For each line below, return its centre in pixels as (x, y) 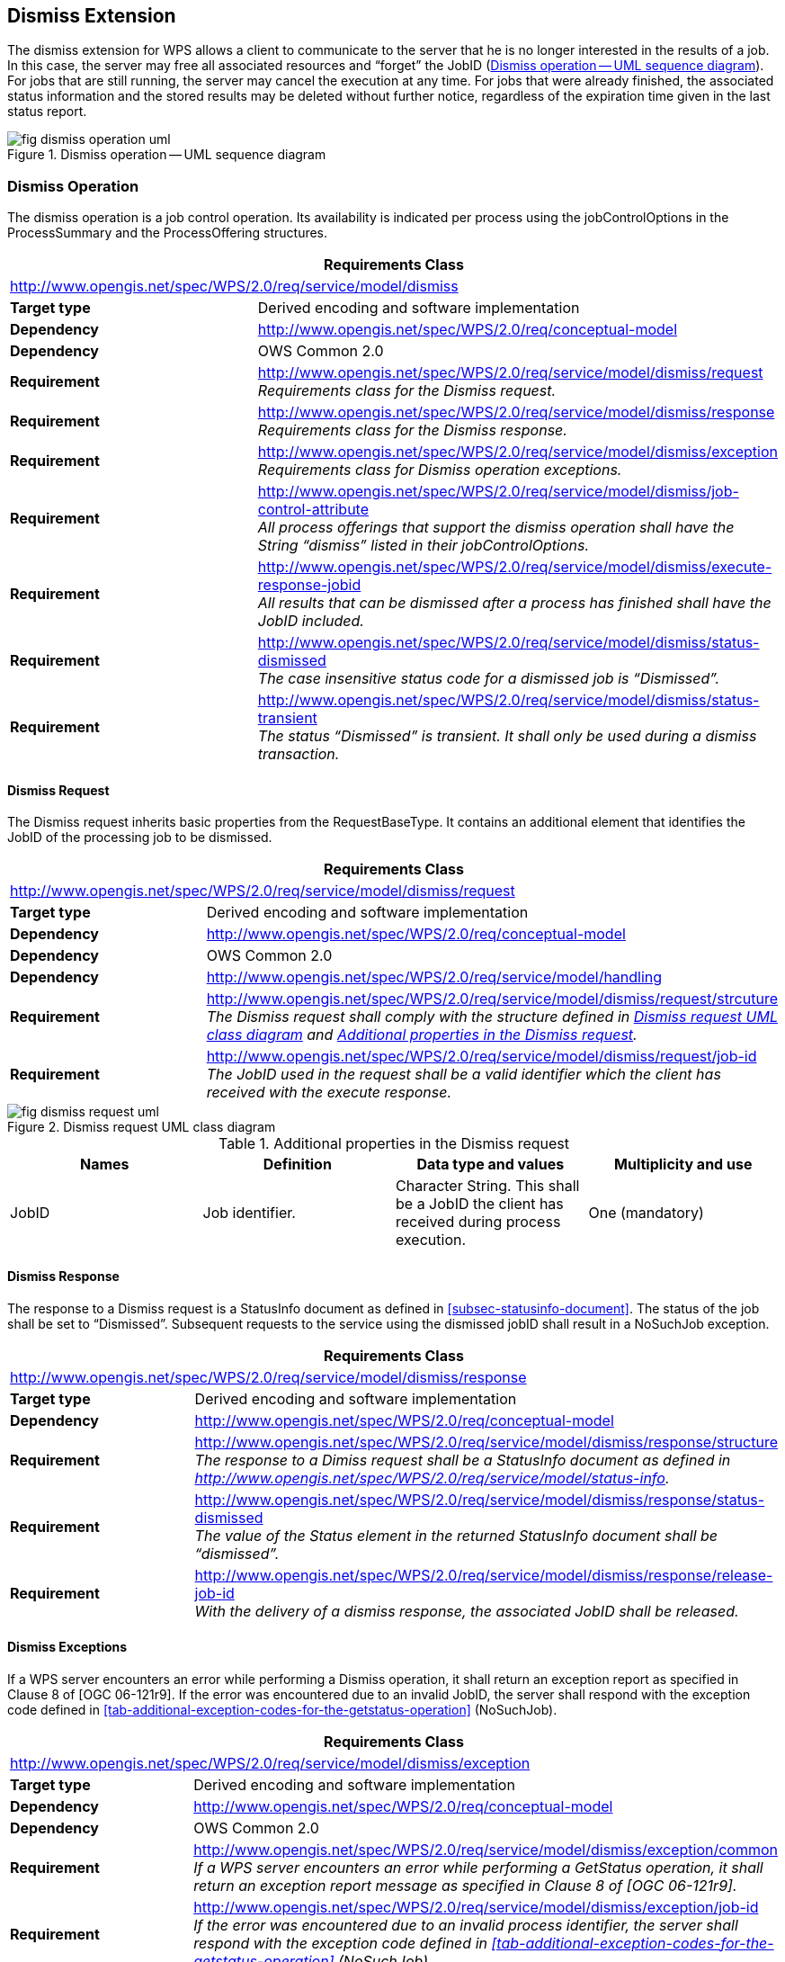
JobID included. (311, 621)
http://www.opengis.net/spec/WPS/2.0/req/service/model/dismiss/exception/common (486, 1849)
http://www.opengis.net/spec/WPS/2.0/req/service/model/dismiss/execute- (515, 567)
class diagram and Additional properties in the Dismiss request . (422, 1035)
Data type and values (491, 1165)
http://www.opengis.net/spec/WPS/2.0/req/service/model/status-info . (432, 1478)
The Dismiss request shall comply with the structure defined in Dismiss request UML (492, 1017)
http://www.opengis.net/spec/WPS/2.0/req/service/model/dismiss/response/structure (486, 1442)
